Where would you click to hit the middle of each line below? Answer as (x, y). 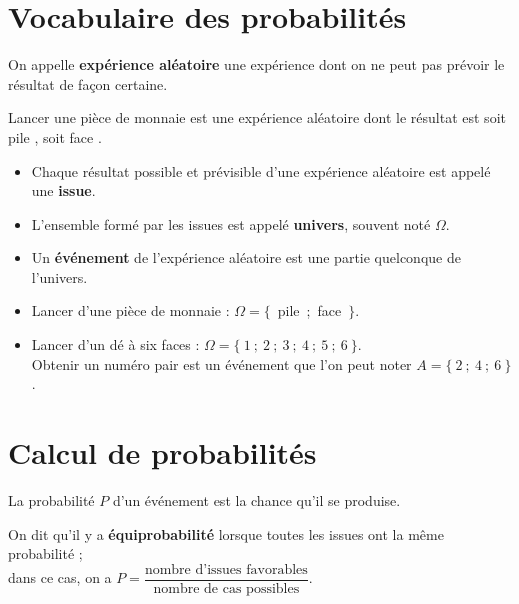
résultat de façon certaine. (88, 83)
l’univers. (59, 276)
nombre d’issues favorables (226, 569)
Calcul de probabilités (162, 452)
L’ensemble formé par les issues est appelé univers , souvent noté (231, 223)
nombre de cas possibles (226, 588)
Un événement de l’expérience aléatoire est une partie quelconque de (246, 257)
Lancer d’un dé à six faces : (115, 344)
